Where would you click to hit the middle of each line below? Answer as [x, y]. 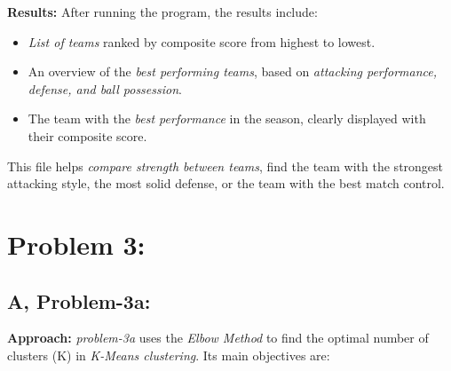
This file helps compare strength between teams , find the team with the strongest [225, 166]
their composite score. [87, 135]
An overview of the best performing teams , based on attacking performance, [233, 71]
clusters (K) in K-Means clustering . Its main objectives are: [169, 355]
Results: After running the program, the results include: [162, 12]
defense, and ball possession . [105, 88]
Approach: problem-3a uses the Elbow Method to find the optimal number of [218, 338]
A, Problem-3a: [79, 300]
